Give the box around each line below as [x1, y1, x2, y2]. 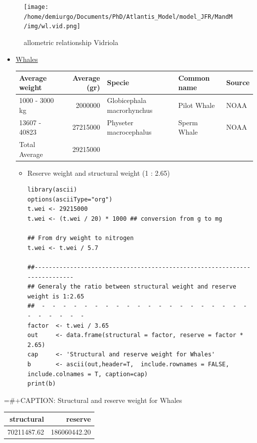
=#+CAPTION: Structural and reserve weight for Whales [4, 394, 182, 405]
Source [226, 77, 250, 88]
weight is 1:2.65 [27, 293, 85, 300]
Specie [107, 77, 129, 88]
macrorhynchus [107, 104, 153, 115]
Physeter [107, 117, 133, 127]
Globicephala [107, 95, 146, 105]
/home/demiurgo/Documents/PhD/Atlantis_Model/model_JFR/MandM [24, 13, 233, 20]
